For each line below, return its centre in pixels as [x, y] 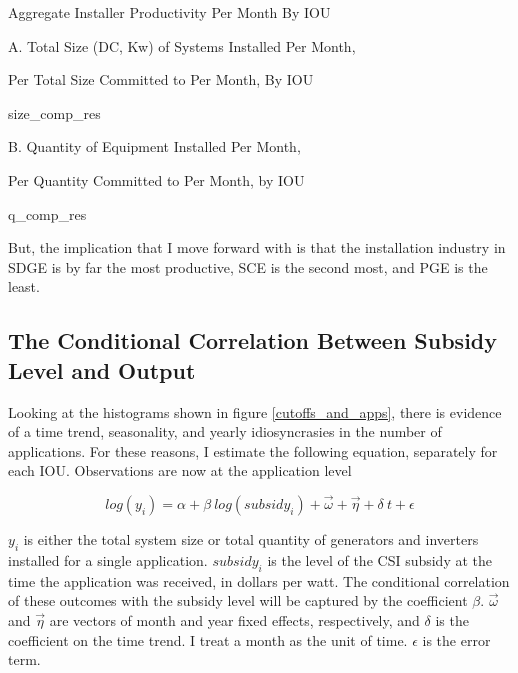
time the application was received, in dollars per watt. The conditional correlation [259, 580]
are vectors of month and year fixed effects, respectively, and [234, 619]
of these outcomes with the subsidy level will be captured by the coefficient [238, 600]
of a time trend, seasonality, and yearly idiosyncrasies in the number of [225, 431]
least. [24, 286]
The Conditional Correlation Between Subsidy [253, 340]
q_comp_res [47, 213]
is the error [456, 639]
